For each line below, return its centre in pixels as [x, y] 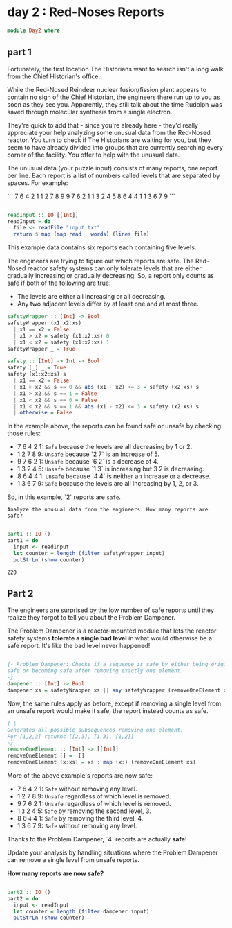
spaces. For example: [38, 183]
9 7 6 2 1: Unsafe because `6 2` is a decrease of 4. [88, 462]
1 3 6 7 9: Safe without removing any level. [77, 825]
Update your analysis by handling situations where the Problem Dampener [113, 852]
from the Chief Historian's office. [54, 76]
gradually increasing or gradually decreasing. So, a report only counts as [110, 276]
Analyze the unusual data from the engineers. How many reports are [108, 510]
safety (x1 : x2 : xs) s [37, 374]
